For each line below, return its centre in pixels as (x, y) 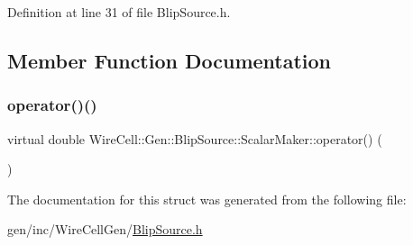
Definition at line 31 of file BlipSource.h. (119, 12)
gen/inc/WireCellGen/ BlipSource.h (105, 229)
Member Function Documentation (170, 60)
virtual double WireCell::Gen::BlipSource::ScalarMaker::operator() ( (195, 138)
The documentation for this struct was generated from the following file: (207, 199)
